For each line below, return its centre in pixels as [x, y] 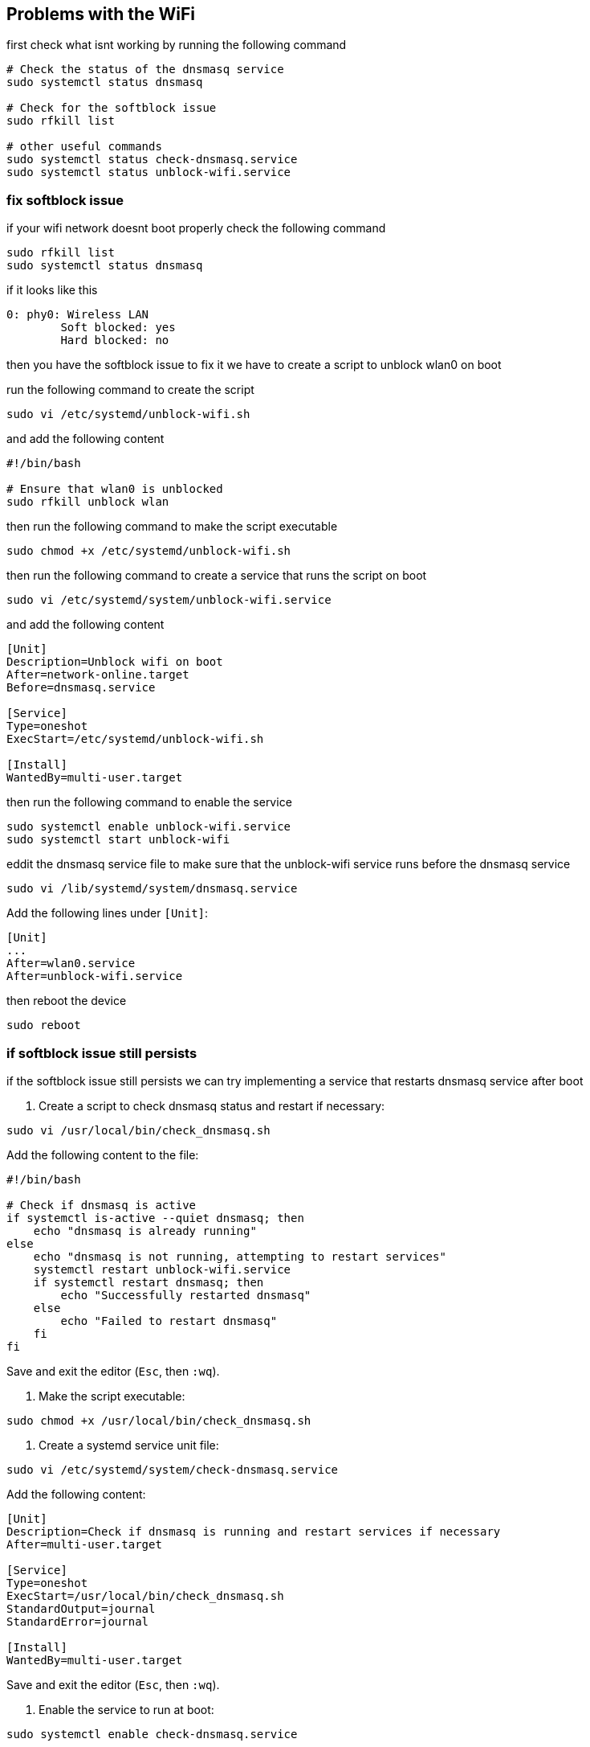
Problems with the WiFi [101, 14]
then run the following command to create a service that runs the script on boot [217, 576]
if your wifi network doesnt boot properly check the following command [196, 228]
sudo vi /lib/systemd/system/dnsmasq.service [152, 889]
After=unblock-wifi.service [95, 976]
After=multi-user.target [84, 1544]
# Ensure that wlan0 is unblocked [115, 489]
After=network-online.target [98, 675]
